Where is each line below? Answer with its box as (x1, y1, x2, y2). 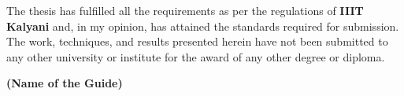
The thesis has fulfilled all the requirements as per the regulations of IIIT (6, 2, 364, 18)
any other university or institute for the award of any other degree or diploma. (6, 48, 385, 65)
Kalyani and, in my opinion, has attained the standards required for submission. (6, 17, 399, 34)
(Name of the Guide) (6, 75, 123, 91)
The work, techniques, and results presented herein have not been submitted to (6, 33, 388, 50)
